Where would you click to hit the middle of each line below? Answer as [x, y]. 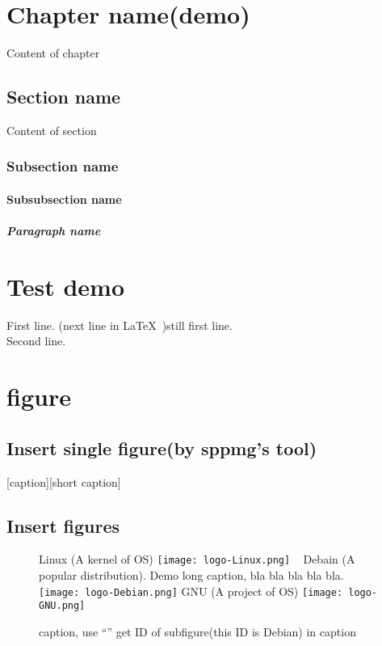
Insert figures [63, 525]
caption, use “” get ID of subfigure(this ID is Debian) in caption [197, 631]
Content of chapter [53, 53]
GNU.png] [62, 606]
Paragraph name [54, 231]
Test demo [65, 286]
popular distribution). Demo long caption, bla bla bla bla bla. [191, 575]
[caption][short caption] [64, 481]
